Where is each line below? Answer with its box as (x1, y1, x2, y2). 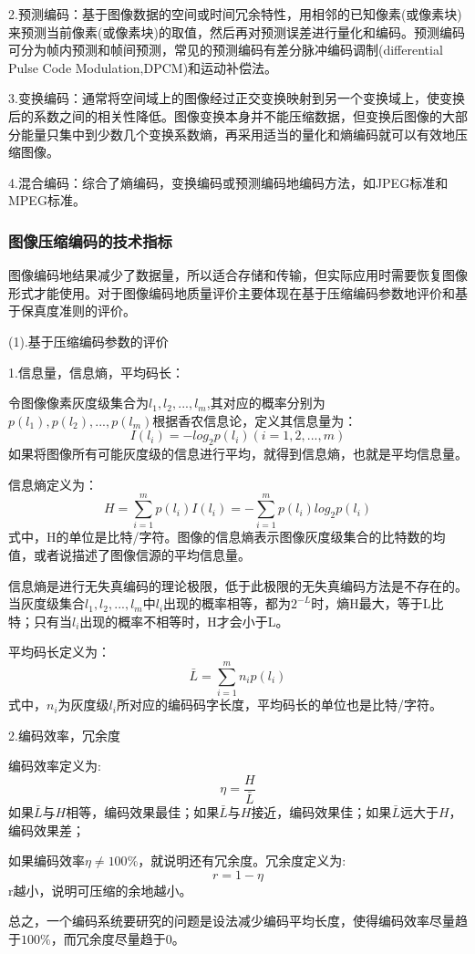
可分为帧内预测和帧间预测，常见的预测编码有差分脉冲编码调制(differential (8, 40, 443, 59)
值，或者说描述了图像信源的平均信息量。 (8, 545, 251, 565)
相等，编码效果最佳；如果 (66, 803, 220, 822)
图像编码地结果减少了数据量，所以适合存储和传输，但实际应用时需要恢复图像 (8, 265, 468, 285)
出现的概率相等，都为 (163, 594, 292, 613)
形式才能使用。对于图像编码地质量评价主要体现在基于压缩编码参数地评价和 (8, 283, 455, 302)
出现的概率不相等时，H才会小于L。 (79, 611, 289, 630)
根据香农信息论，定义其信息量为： (152, 410, 357, 430)
